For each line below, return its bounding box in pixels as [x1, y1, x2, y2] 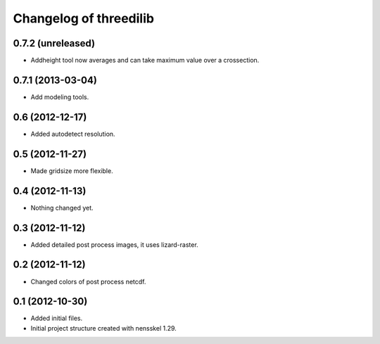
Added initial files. [30, 314, 83, 323]
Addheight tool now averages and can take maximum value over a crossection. [30, 56, 260, 65]
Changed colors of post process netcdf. [30, 277, 146, 286]
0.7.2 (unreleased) [13, 37, 95, 49]
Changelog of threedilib [13, 11, 155, 26]
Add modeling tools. [30, 92, 89, 101]
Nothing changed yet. [30, 203, 94, 212]
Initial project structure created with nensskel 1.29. [30, 324, 177, 332]
